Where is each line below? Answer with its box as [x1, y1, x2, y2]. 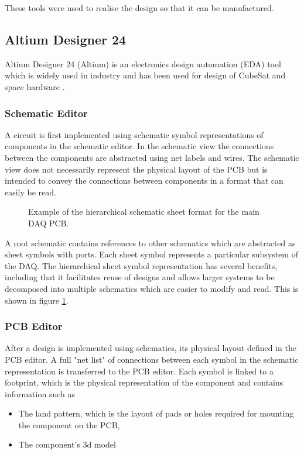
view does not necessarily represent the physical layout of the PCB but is [5, 163, 268, 175]
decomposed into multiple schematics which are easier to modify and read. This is [5, 282, 299, 294]
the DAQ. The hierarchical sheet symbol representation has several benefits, [5, 259, 278, 271]
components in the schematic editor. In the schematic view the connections [5, 140, 274, 152]
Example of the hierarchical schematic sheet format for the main [28, 205, 259, 218]
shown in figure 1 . [5, 294, 69, 306]
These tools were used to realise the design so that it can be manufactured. [5, 2, 274, 13]
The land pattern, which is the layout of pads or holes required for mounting [18, 407, 294, 419]
